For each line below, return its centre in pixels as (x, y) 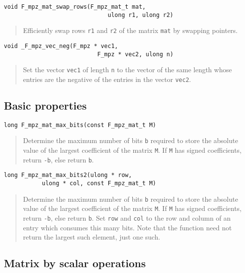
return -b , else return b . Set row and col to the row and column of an (127, 218)
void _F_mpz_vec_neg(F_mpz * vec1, (61, 46)
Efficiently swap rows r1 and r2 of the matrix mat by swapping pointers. (130, 30)
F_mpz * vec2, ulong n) (135, 54)
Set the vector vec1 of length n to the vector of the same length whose (127, 70)
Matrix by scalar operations (75, 263)
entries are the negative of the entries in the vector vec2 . (107, 79)
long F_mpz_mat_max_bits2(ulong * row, (68, 175)
